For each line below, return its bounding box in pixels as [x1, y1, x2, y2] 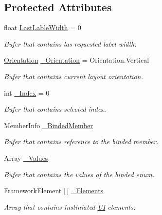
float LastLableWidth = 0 [4, 22, 81, 33]
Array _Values [4, 152, 48, 163]
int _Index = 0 [4, 87, 50, 98]
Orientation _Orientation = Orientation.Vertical [4, 55, 149, 65]
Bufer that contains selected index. [4, 104, 107, 114]
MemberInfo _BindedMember [4, 120, 93, 130]
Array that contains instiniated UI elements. [4, 201, 136, 212]
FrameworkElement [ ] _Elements [4, 185, 104, 196]
